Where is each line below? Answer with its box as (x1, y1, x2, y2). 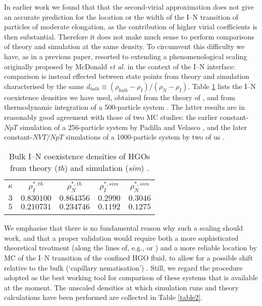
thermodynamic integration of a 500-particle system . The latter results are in (4, 102, 245, 112)
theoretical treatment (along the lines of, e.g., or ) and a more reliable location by (4, 242, 257, 253)
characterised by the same (4, 80, 84, 91)
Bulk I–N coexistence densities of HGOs (9, 150, 150, 162)
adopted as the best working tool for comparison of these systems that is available (4, 272, 258, 283)
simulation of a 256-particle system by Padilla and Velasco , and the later (20, 121, 247, 132)
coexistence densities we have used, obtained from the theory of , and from (4, 92, 235, 102)
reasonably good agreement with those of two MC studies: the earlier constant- (4, 111, 248, 122)
